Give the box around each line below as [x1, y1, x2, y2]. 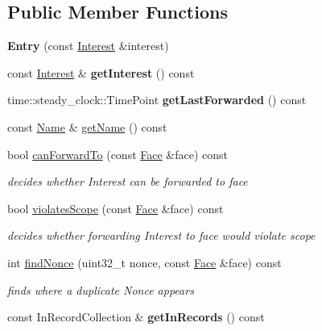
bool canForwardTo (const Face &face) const [7, 145, 229, 162]
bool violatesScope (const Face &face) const [7, 199, 224, 216]
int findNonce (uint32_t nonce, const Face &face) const [7, 253, 282, 270]
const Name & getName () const [7, 118, 167, 135]
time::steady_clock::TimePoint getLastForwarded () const [7, 91, 307, 108]
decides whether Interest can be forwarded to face [7, 173, 248, 190]
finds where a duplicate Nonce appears [7, 281, 194, 298]
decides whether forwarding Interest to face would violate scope [7, 227, 316, 244]
